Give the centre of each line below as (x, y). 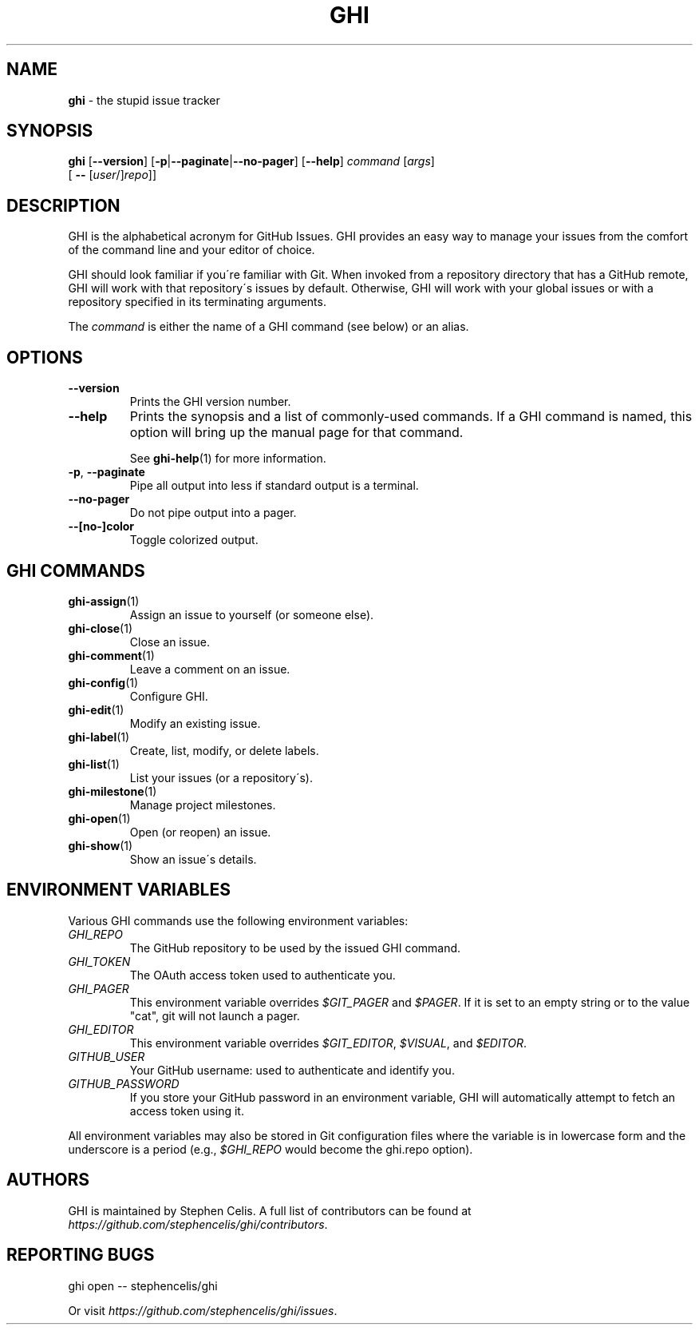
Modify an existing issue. (195, 723)
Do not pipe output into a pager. (213, 513)
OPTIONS (45, 357)
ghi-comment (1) (111, 655)
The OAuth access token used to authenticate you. (263, 975)
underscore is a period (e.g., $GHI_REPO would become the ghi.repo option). (271, 1149)
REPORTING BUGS (81, 1255)
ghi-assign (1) (104, 601)
